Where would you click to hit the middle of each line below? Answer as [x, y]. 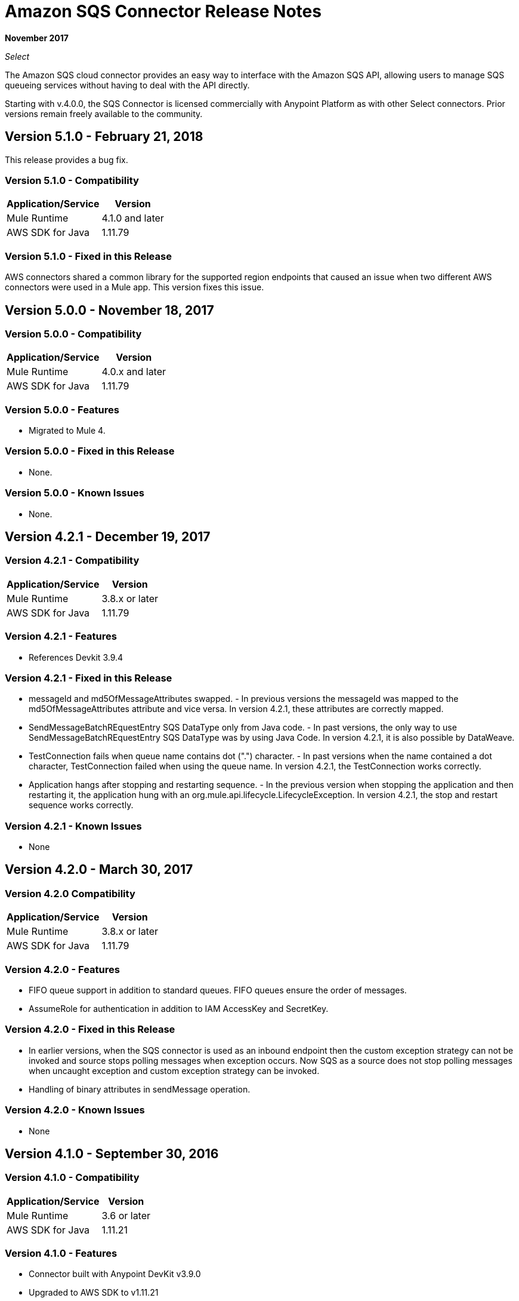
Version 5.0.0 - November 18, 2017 [109, 310]
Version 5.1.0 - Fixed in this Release [88, 256]
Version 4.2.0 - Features [62, 969]
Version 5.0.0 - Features [62, 409]
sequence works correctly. [81, 805]
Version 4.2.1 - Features [61, 636]
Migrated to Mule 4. [67, 431]
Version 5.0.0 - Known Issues [75, 493]
